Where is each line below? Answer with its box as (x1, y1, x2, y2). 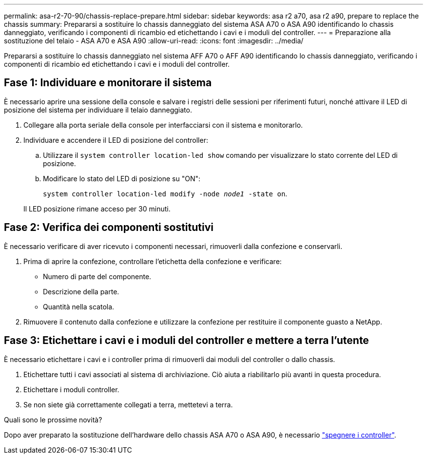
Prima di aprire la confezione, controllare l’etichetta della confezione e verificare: (23, 257, 282, 266)
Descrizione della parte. (43, 287, 119, 296)
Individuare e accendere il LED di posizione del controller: (23, 135, 208, 144)
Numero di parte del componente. (43, 272, 152, 281)
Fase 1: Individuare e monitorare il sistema (4, 76, 212, 89)
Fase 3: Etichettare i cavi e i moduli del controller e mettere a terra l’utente (4, 334, 369, 347)
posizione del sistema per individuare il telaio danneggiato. (4, 105, 192, 114)
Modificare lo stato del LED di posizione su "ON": (43, 174, 201, 183)
